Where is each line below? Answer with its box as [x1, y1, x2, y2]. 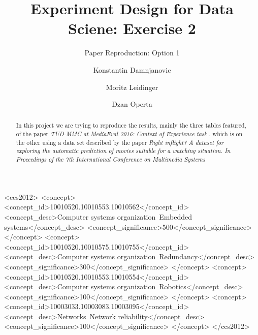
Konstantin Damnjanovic [93, 64, 171, 75]
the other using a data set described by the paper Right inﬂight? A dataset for [16, 138, 224, 146]
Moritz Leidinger [106, 81, 158, 92]
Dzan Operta [112, 99, 152, 109]
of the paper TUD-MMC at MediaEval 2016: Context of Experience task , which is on [16, 130, 243, 138]
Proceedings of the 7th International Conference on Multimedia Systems [16, 155, 205, 164]
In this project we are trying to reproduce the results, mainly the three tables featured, [16, 121, 246, 130]
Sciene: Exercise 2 [68, 18, 196, 39]
